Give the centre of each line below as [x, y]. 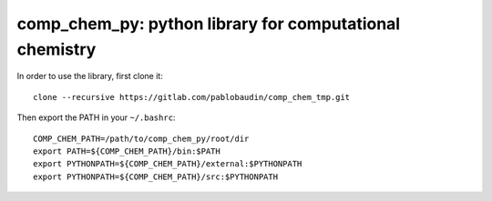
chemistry [56, 49]
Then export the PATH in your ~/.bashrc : [96, 117]
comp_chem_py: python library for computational [209, 24]
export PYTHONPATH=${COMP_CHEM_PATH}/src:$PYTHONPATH [155, 176]
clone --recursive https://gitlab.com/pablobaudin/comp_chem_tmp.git [192, 97]
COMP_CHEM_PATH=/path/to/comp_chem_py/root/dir [141, 138]
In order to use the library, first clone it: [90, 76]
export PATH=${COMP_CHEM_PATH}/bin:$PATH [127, 151]
